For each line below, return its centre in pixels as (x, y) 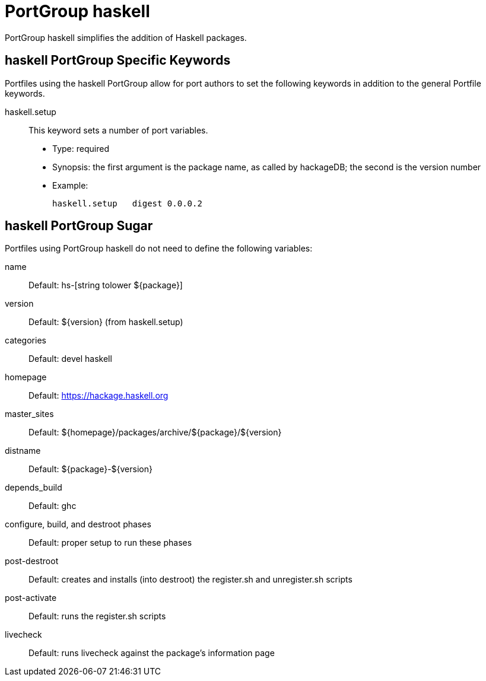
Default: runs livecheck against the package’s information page (152, 653)
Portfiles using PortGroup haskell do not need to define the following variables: (159, 249)
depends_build (34, 488)
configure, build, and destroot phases (78, 524)
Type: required (81, 148)
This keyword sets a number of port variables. (118, 130)
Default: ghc (53, 506)
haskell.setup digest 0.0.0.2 (127, 203)
